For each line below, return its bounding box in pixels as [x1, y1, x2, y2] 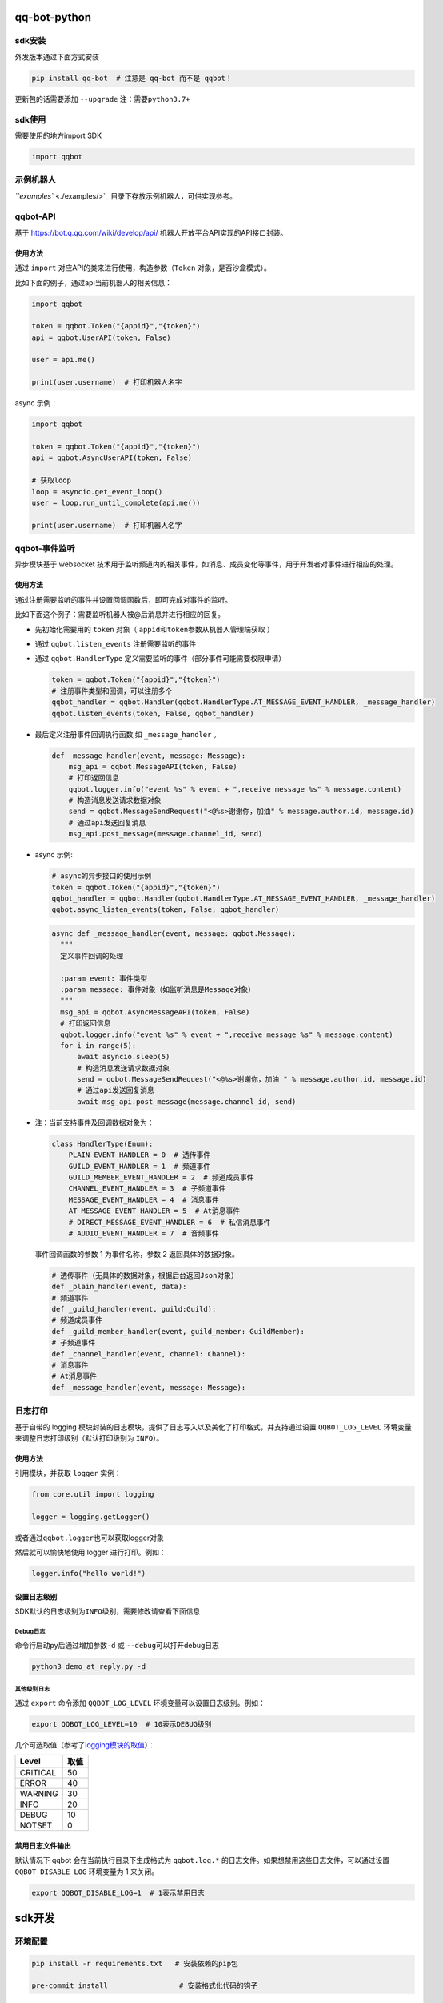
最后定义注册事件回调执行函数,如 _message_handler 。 [34, 729, 221, 739]
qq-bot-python [14, 10, 92, 24]
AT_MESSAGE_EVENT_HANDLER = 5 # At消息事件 [68, 1207, 240, 1215]
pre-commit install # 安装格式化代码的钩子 [31, 1981, 258, 1990]
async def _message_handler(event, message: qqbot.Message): [51, 929, 297, 937]
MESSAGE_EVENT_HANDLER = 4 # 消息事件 [68, 1195, 219, 1204]
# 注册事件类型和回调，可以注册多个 [51, 686, 173, 695]
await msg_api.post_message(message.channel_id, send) [77, 1097, 297, 1106]
